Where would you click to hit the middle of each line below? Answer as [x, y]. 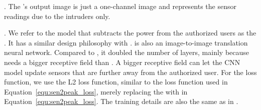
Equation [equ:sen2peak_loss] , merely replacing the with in [96, 91]
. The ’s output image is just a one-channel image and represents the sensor [120, 6]
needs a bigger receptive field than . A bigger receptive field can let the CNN [122, 62]
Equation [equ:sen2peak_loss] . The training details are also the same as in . [121, 101]
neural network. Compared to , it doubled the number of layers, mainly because [127, 52]
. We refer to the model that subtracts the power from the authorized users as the [130, 33]
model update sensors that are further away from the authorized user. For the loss [130, 72]
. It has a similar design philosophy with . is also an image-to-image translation [126, 42]
